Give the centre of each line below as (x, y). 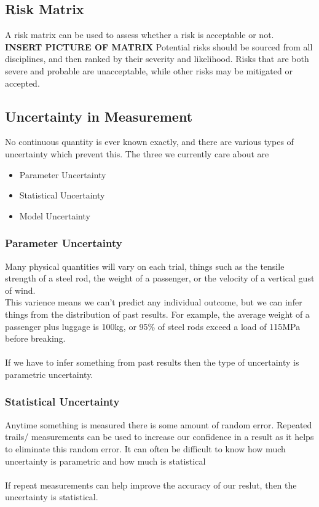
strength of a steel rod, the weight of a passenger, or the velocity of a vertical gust (160, 278)
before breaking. (35, 338)
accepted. (22, 83)
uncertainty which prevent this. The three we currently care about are (137, 153)
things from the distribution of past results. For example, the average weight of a (157, 314)
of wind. (20, 290)
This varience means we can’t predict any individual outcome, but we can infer (154, 302)
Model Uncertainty (55, 215)
